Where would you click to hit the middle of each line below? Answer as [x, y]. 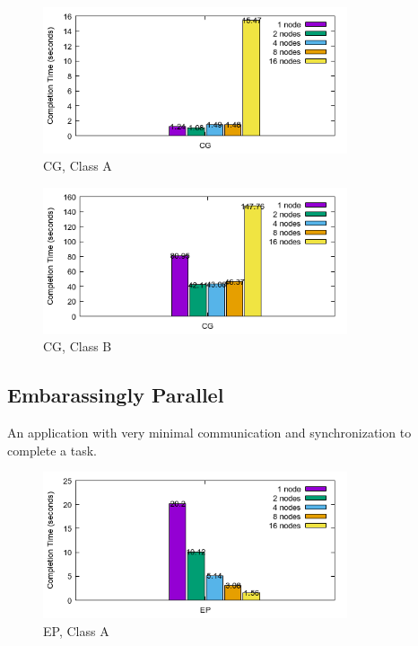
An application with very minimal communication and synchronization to [209, 433]
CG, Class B [78, 346]
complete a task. [52, 450]
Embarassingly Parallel [116, 395]
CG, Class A [78, 166]
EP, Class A [76, 630]
